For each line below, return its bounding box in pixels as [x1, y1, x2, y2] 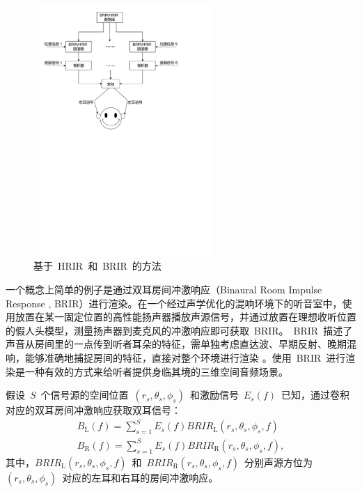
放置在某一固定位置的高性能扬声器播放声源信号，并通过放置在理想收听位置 [15, 309, 356, 324]
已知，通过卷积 [281, 387, 350, 402]
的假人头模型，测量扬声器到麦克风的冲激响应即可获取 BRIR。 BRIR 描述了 [6, 323, 353, 337]
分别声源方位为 [244, 454, 313, 469]
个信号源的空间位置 [40, 387, 129, 402]
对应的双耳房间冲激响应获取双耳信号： [6, 403, 181, 417]
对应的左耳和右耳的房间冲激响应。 [62, 470, 219, 484]
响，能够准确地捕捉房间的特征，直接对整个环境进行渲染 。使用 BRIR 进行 [6, 350, 346, 364]
